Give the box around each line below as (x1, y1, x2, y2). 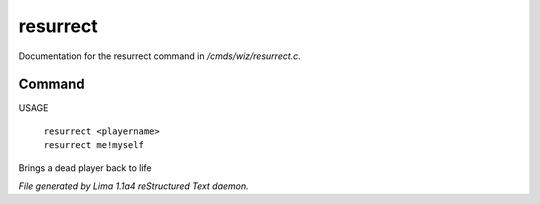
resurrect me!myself (43, 140, 145, 151)
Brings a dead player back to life (18, 161, 152, 174)
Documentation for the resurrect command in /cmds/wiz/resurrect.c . (18, 50, 302, 62)
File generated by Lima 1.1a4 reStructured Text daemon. (18, 180, 249, 192)
